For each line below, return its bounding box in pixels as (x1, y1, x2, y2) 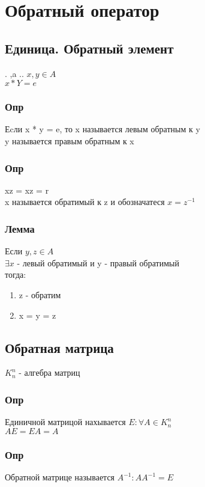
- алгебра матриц (19, 366, 80, 379)
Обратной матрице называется (5, 471, 115, 483)
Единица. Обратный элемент (5, 38, 174, 57)
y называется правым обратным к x (5, 134, 134, 147)
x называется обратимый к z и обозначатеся (5, 195, 165, 208)
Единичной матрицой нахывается (5, 415, 126, 428)
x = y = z (19, 308, 56, 321)
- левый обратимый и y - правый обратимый (17, 256, 179, 269)
